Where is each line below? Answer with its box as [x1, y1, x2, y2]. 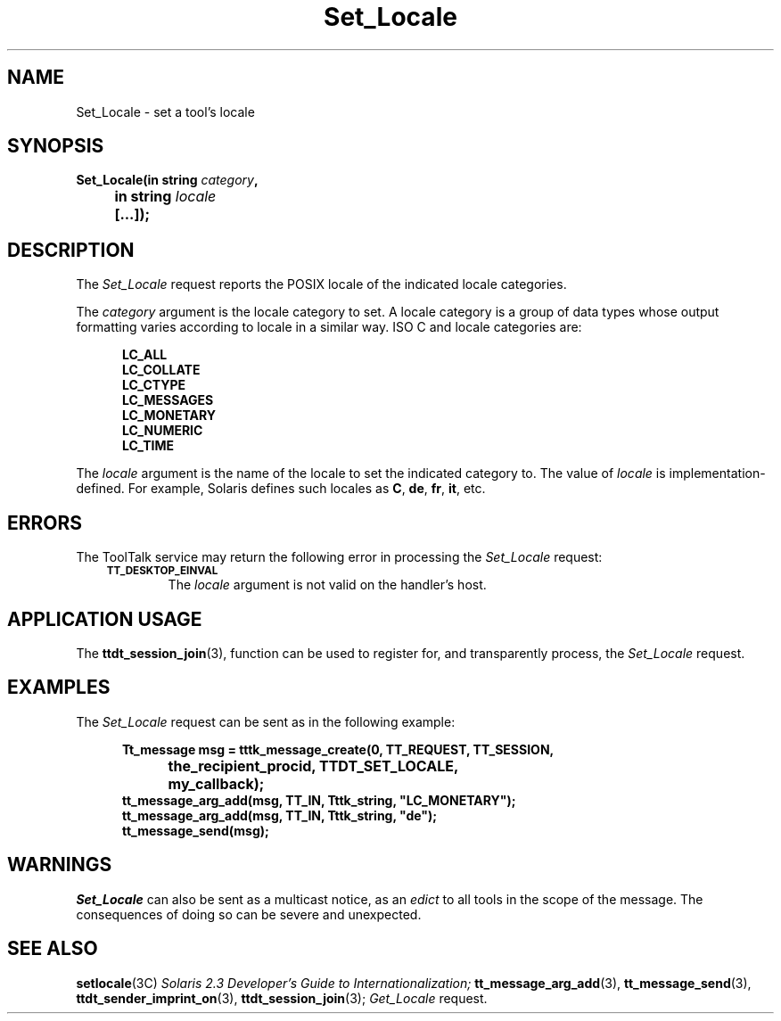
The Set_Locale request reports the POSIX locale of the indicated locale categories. [76, 276, 567, 292]
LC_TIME [122, 438, 175, 454]
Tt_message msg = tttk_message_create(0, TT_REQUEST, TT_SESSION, [122, 741, 555, 757]
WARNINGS [7, 853, 112, 877]
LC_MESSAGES [122, 392, 214, 408]
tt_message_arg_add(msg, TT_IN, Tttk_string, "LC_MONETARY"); [122, 792, 516, 808]
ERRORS [7, 511, 83, 534]
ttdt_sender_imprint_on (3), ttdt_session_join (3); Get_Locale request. [76, 990, 488, 1006]
